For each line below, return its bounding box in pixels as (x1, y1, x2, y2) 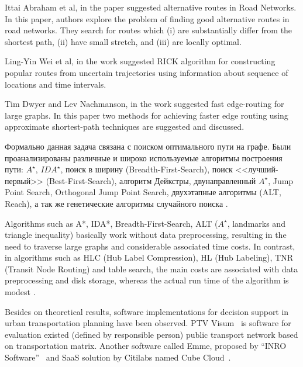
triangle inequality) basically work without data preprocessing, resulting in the (5, 228, 287, 241)
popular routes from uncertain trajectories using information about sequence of (5, 66, 288, 78)
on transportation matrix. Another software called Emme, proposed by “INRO (5, 340, 287, 352)
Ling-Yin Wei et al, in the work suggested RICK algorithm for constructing (5, 55, 276, 67)
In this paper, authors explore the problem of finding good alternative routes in (5, 12, 290, 25)
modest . (5, 286, 36, 298)
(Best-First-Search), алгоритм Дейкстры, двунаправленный (46, 174, 256, 186)
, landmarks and (227, 217, 285, 229)
